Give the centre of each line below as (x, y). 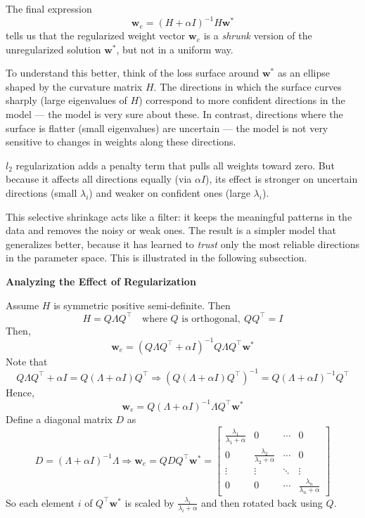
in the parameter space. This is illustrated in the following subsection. (156, 258)
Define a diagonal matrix (59, 419)
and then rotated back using (262, 502)
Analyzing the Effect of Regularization (101, 281)
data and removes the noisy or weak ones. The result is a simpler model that (171, 230)
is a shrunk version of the (258, 35)
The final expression (49, 8)
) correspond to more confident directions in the (242, 100)
